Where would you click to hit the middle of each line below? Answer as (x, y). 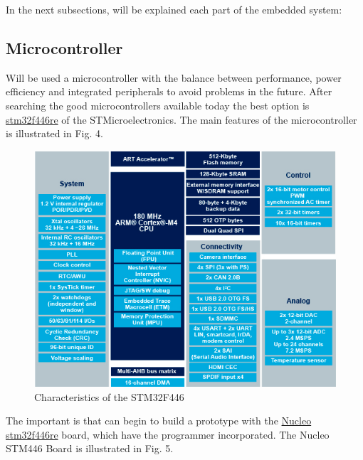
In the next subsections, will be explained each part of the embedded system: (174, 9)
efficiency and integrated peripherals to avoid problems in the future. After (169, 91)
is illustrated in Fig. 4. (54, 133)
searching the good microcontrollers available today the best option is (158, 105)
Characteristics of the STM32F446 (109, 396)
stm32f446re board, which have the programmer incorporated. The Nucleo (168, 434)
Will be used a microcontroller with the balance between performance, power (174, 77)
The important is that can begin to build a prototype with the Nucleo (159, 421)
